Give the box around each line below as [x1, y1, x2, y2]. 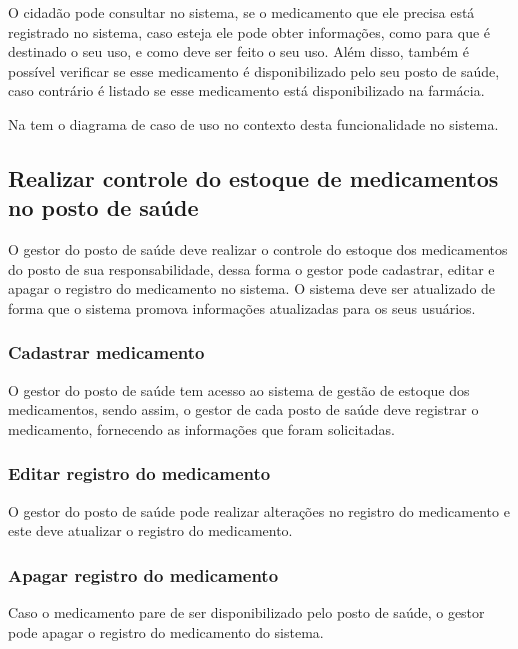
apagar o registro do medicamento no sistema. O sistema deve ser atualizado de [8, 278, 496, 299]
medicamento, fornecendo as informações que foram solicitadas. [8, 418, 395, 439]
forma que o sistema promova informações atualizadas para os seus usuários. [8, 297, 476, 318]
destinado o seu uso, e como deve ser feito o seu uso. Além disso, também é [8, 41, 469, 62]
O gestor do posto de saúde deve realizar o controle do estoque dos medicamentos [8, 239, 508, 260]
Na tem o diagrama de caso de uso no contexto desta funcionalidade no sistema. [8, 113, 499, 134]
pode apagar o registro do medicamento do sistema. [8, 621, 324, 642]
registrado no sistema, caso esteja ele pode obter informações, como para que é [8, 21, 491, 42]
